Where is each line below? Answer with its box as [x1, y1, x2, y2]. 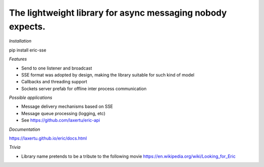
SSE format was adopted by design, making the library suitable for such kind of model [21, 72, 195, 78]
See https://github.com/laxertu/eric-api [21, 118, 100, 123]
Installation [9, 38, 32, 44]
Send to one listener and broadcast [21, 65, 92, 71]
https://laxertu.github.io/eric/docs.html [9, 135, 88, 142]
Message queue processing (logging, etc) [21, 110, 106, 116]
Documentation [9, 126, 41, 132]
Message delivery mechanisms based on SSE [21, 103, 113, 110]
